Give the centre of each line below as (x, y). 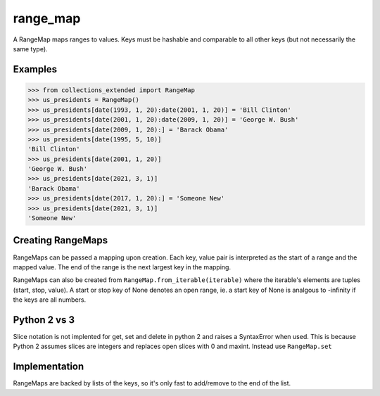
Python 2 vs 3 (44, 320)
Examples (35, 69)
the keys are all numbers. (50, 300)
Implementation (49, 367)
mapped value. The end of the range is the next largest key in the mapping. (122, 267)
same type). (31, 49)
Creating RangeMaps (61, 240)
